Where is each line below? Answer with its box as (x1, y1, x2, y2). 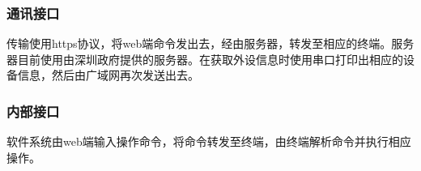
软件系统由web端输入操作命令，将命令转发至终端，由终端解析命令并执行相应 (6, 133, 411, 150)
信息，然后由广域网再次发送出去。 (17, 66, 199, 83)
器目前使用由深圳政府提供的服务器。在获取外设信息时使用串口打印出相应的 (6, 50, 403, 67)
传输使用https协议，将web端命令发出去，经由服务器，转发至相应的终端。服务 (6, 35, 415, 52)
